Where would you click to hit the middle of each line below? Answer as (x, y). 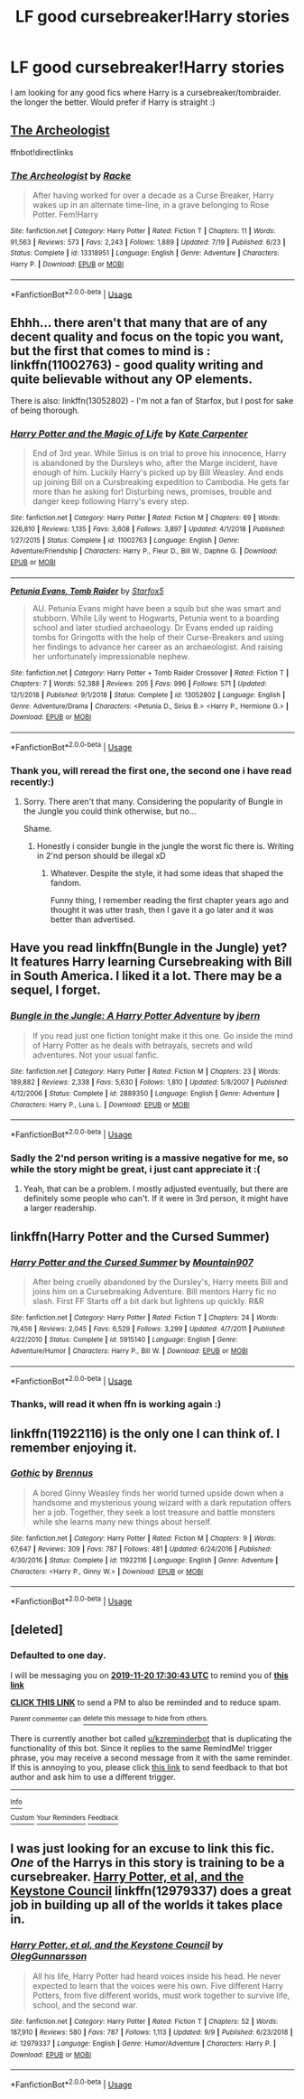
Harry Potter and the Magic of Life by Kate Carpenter (129, 434)
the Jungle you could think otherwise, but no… (110, 811)
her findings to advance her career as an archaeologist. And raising (157, 647)
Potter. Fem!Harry (65, 215)
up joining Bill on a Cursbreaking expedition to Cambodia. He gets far (161, 482)
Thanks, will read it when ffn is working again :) (116, 1404)
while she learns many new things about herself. (122, 1521)
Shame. (37, 828)
